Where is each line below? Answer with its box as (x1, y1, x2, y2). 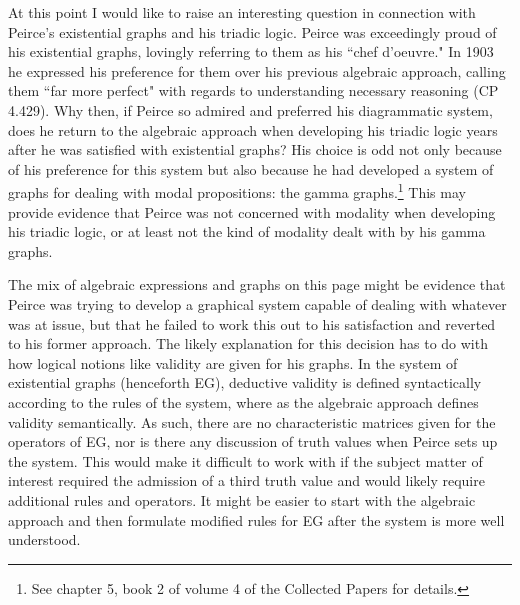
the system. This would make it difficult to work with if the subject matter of (8, 450, 483, 471)
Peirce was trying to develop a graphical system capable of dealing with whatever (8, 293, 507, 314)
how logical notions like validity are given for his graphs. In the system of (8, 352, 458, 373)
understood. (8, 529, 81, 550)
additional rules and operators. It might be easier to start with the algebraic (8, 489, 476, 510)
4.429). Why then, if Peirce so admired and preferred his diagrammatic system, (8, 99, 493, 120)
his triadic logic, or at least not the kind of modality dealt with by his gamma (8, 221, 486, 242)
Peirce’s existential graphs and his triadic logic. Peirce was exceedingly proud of (8, 21, 497, 42)
